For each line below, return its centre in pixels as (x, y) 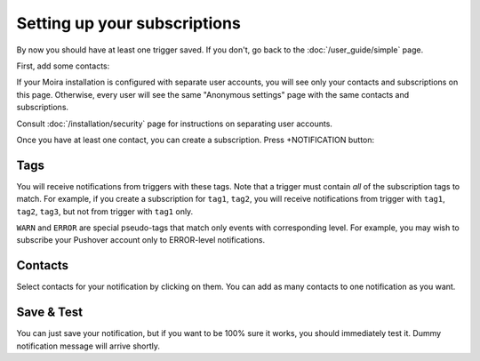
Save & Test (50, 313)
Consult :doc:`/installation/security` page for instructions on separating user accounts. (175, 124)
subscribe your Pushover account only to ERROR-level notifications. (141, 240)
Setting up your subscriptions (129, 23)
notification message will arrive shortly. (88, 346)
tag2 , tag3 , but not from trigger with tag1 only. (105, 211)
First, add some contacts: (63, 66)
